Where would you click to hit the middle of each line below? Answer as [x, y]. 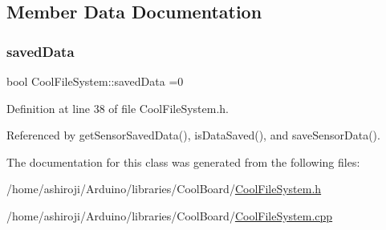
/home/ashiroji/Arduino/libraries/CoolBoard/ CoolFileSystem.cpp [170, 215]
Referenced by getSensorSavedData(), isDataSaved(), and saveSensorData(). [193, 135]
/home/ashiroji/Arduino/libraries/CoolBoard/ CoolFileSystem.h [164, 189]
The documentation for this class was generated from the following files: [183, 161]
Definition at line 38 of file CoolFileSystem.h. [118, 108]
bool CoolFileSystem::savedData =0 [95, 81]
